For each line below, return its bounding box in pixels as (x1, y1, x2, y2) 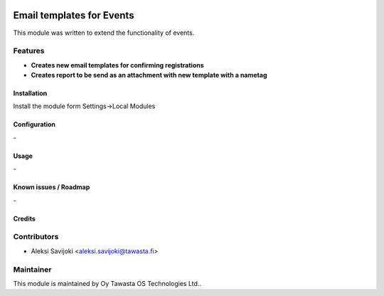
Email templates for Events (13, 9, 134, 21)
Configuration (13, 120, 56, 129)
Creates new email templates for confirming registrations (31, 60, 204, 69)
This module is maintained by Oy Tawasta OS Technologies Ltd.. (13, 279, 202, 287)
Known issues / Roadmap (13, 183, 90, 191)
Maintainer (13, 264, 52, 274)
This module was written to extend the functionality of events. (13, 28, 195, 37)
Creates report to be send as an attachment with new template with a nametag (31, 71, 267, 80)
